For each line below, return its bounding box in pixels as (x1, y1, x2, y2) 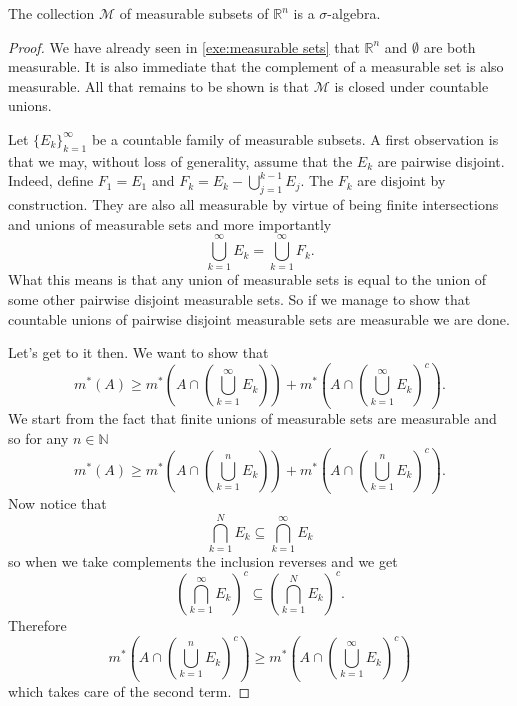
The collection (8, 3, 95, 23)
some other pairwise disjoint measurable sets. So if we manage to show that (8, 289, 471, 310)
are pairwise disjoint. (377, 150, 505, 171)
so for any (8, 427, 69, 448)
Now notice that (8, 493, 107, 514)
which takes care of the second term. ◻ (8, 680, 251, 701)
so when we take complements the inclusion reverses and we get (8, 550, 398, 571)
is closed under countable (334, 75, 489, 96)
